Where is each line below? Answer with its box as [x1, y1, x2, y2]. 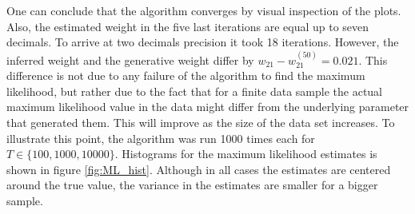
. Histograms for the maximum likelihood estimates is [114, 145, 377, 162]
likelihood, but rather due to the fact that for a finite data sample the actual [6, 82, 383, 99]
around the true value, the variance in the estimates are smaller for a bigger [6, 176, 378, 193]
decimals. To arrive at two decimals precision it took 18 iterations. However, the [6, 34, 399, 50]
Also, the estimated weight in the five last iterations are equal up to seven [6, 18, 369, 34]
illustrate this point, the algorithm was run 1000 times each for [6, 129, 315, 146]
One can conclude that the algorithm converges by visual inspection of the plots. [6, 2, 401, 18]
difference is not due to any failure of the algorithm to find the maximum [6, 67, 365, 84]
